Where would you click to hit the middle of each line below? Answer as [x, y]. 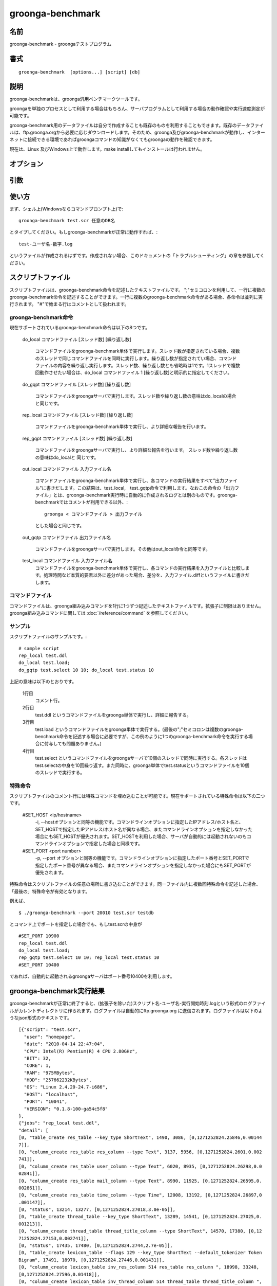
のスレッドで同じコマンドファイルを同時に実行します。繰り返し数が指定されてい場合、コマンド [136, 358]
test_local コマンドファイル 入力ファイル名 [67, 561]
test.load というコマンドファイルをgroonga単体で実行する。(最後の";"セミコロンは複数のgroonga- [139, 729]
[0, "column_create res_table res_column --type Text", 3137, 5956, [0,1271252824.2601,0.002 [140, 1152]
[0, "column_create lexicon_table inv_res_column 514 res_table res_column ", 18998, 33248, [139, 1267]
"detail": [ [34, 1130]
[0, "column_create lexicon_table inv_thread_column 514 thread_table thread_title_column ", [140, 1282]
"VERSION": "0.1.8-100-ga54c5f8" [66, 1109]
